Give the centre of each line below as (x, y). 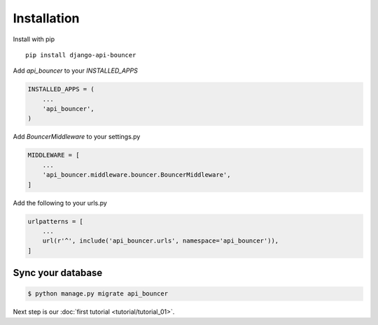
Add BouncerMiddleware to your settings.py (77, 137)
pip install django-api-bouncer (81, 55)
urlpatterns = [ (56, 221)
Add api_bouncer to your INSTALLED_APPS (75, 71)
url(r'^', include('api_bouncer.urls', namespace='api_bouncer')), (161, 241)
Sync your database (58, 273)
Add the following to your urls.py (60, 203)
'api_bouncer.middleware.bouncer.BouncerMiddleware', (136, 175)
